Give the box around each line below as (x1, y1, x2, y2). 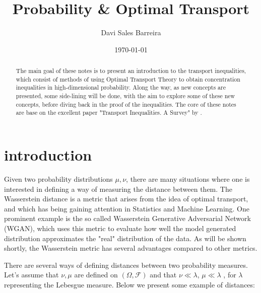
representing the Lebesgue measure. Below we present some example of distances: (4, 279, 255, 289)
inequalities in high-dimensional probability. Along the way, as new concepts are (16, 83, 226, 92)
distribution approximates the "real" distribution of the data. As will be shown (4, 233, 246, 243)
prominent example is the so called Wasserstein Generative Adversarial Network (4, 213, 251, 224)
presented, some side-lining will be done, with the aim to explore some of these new (16, 92, 235, 100)
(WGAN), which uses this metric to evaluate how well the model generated (4, 223, 236, 233)
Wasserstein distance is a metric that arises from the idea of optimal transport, (4, 193, 248, 204)
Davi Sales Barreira (101, 27, 161, 38)
